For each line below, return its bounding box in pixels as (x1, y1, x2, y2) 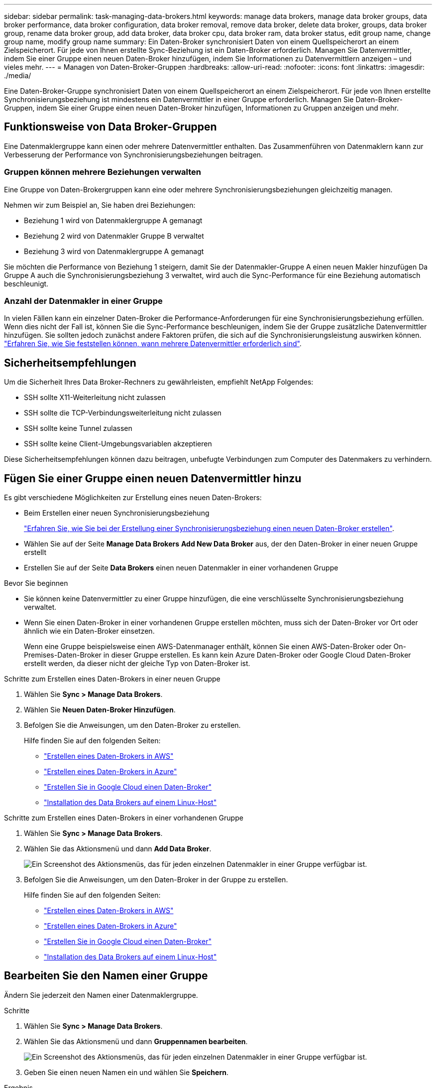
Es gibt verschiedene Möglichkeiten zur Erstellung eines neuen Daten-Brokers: (4, 493, 262, 502)
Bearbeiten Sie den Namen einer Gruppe (4, 969, 208, 982)
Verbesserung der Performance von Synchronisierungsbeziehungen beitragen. (4, 150, 263, 159)
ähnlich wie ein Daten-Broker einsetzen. (24, 627, 155, 636)
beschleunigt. (4, 279, 49, 288)
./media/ (4, 71, 31, 80)
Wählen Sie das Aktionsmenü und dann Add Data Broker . (24, 844, 212, 853)
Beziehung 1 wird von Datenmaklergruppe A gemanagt (24, 216, 203, 225)
